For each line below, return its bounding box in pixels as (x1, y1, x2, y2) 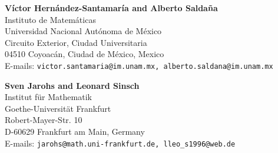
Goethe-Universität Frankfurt (5, 102, 111, 114)
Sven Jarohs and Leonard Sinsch (5, 79, 140, 91)
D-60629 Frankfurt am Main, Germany (5, 125, 145, 137)
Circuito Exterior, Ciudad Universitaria (5, 36, 147, 48)
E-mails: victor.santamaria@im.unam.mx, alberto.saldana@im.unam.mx (5, 59, 273, 71)
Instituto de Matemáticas (5, 13, 96, 25)
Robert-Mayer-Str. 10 (5, 114, 82, 126)
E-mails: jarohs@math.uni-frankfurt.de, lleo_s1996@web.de (5, 137, 236, 149)
